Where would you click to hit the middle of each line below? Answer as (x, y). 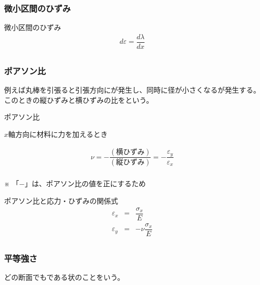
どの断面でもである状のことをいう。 (64, 277)
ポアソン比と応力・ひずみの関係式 (61, 201)
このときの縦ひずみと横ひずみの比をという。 (79, 99)
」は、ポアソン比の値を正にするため (85, 183)
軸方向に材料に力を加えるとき (58, 134)
